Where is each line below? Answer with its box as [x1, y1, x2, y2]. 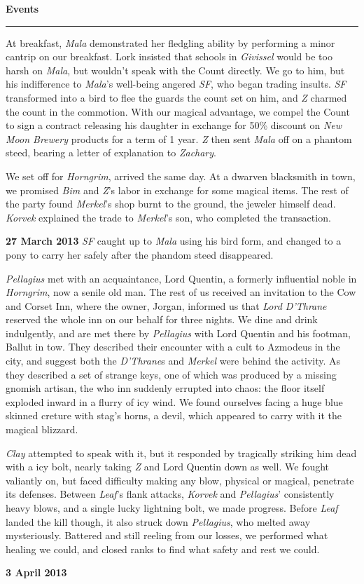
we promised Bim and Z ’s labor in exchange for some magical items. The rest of [6, 182, 349, 197]
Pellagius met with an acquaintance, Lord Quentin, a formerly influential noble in [6, 271, 357, 285]
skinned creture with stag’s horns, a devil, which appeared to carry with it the [6, 408, 342, 423]
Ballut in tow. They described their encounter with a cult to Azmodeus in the [6, 339, 340, 354]
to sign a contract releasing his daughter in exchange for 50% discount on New [6, 118, 342, 133]
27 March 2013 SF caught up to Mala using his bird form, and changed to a [6, 233, 342, 248]
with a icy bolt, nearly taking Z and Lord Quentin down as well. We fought [6, 459, 330, 474]
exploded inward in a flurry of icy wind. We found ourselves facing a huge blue [6, 394, 343, 409]
